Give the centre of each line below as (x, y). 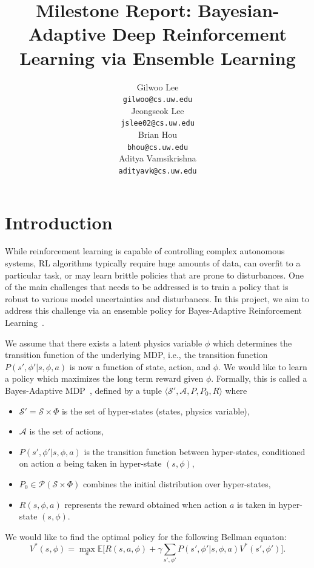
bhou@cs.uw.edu (158, 147)
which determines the (252, 343)
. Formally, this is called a (259, 378)
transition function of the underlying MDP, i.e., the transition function (136, 355)
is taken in (256, 504)
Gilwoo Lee (158, 86)
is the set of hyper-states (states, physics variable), (155, 411)
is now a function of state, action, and (140, 366)
